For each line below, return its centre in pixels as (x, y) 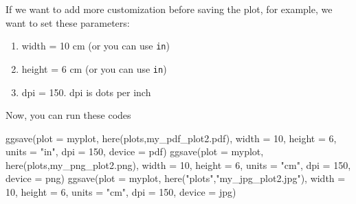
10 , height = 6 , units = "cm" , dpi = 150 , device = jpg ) (121, 192)
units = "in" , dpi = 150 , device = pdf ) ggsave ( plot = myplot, (135, 151)
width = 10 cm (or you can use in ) (96, 46)
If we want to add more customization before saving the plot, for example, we (169, 9)
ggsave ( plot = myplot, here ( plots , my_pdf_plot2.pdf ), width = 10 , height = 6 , (171, 138)
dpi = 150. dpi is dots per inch (86, 92)
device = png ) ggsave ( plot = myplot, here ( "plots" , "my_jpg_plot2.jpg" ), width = (176, 178)
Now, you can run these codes (68, 115)
